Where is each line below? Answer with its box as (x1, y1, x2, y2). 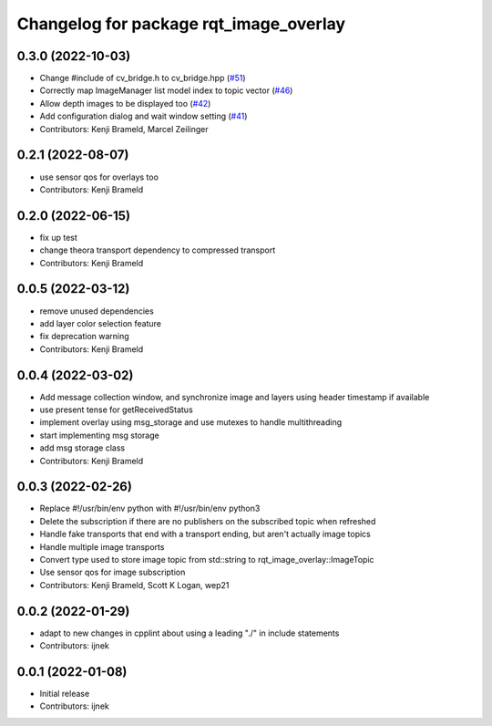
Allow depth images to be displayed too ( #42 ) (39, 98, 211, 109)
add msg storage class (39, 442, 126, 453)
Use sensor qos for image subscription (39, 566, 186, 578)
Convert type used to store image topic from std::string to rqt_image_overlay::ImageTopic (39, 555, 374, 565)
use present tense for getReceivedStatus (39, 404, 193, 415)
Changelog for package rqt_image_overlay (16, 14, 346, 34)
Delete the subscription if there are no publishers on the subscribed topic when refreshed (39, 515, 376, 526)
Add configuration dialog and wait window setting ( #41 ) (39, 110, 248, 122)
